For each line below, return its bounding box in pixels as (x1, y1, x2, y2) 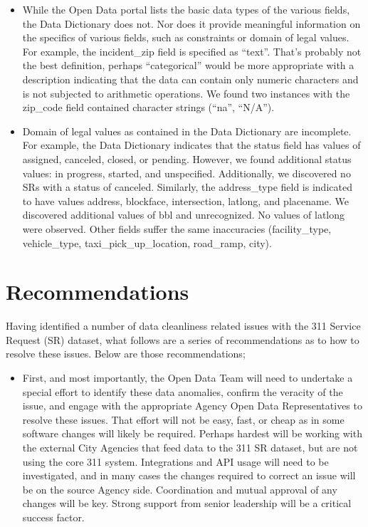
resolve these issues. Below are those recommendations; (6, 346, 246, 361)
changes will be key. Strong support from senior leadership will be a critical (22, 496, 352, 511)
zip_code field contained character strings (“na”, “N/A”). (22, 100, 275, 115)
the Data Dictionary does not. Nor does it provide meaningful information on (22, 16, 361, 31)
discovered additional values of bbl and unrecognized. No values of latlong (22, 207, 345, 222)
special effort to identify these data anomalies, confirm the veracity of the (22, 384, 343, 399)
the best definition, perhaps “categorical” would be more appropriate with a (22, 58, 354, 73)
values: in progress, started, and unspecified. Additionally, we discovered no (22, 165, 351, 180)
